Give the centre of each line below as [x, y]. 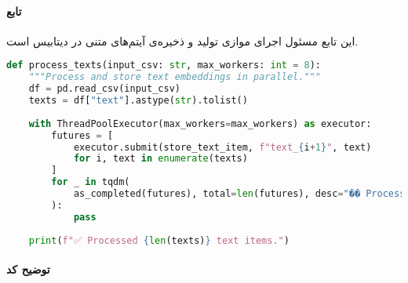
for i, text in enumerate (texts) [160, 159]
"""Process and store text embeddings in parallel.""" [175, 77]
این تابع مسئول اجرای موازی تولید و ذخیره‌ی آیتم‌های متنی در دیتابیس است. [182, 40]
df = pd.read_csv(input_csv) [104, 89]
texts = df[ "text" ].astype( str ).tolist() [138, 101]
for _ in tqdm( [91, 182]
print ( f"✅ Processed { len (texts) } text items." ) [159, 240]
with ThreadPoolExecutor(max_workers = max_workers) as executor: [200, 123]
